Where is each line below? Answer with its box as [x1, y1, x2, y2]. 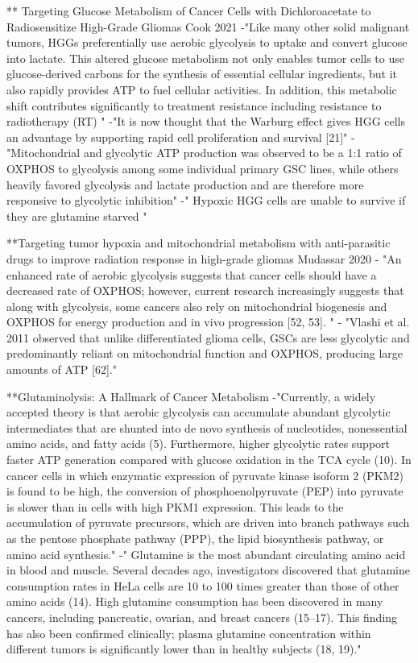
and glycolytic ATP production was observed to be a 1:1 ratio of [83, 144, 402, 161]
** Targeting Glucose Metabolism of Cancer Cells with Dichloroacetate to [6, 2, 371, 19]
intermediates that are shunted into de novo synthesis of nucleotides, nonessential [6, 419, 408, 436]
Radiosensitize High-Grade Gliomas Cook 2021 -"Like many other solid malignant [6, 18, 410, 35]
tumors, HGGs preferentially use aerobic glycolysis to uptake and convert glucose [6, 34, 408, 51]
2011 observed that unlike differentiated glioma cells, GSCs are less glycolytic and [6, 329, 410, 346]
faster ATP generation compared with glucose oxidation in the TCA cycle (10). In [6, 451, 412, 468]
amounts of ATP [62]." [6, 361, 117, 378]
